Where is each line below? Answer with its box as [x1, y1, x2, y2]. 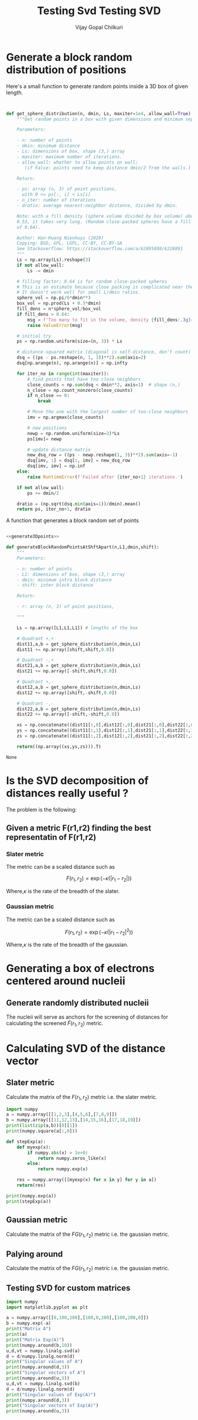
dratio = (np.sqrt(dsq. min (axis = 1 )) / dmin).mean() [16, 500, 141, 507]
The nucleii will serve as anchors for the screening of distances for [6, 1013, 169, 1020]
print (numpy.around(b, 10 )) [6, 1342, 72, 1348]
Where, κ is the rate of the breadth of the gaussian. [6, 941, 128, 948]
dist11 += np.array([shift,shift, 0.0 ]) [16, 646, 115, 653]
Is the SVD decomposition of [6, 774, 149, 787]
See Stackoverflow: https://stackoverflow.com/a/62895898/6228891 [16, 246, 183, 252]
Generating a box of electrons [6, 962, 155, 975]
